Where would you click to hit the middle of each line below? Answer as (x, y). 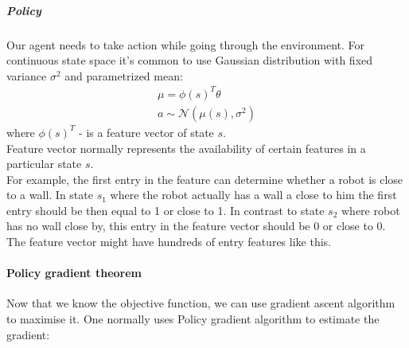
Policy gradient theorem (74, 273)
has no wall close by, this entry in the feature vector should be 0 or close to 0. (196, 226)
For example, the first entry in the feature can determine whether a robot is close (205, 179)
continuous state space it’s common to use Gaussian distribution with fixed (190, 60)
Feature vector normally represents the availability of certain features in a (186, 148)
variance (27, 75)
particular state (44, 164)
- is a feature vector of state (146, 132)
